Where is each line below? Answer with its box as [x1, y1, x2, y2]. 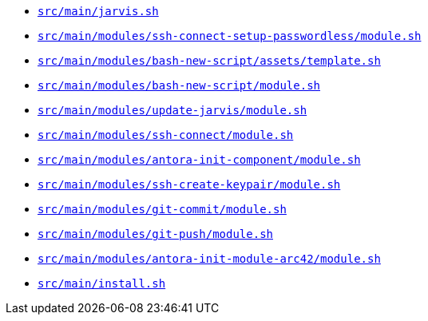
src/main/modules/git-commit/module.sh [38, 203, 287, 216]
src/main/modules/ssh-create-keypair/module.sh [38, 178, 341, 191]
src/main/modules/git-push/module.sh [38, 228, 274, 240]
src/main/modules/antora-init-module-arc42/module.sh [38, 252, 381, 265]
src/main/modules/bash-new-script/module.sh [38, 79, 321, 92]
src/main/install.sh [38, 277, 166, 290]
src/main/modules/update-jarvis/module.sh [38, 104, 307, 117]
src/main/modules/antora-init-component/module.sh [38, 153, 361, 166]
